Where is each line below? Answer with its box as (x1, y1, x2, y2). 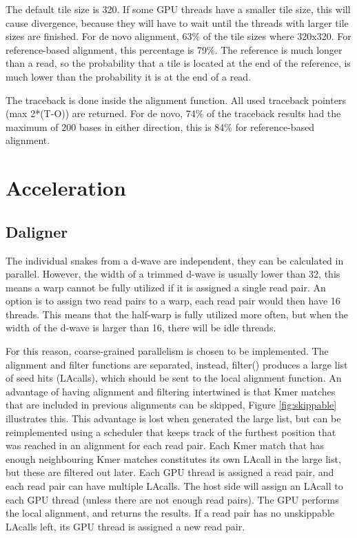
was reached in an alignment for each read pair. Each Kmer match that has (6, 438, 325, 453)
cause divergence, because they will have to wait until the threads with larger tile (6, 15, 349, 30)
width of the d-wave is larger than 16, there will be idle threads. (6, 320, 276, 335)
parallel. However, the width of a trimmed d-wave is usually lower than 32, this (6, 267, 340, 281)
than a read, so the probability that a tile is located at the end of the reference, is (6, 56, 351, 70)
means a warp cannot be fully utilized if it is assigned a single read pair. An (6, 280, 326, 294)
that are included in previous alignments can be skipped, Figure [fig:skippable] (6, 397, 337, 412)
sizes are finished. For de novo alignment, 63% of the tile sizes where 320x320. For (6, 29, 351, 43)
